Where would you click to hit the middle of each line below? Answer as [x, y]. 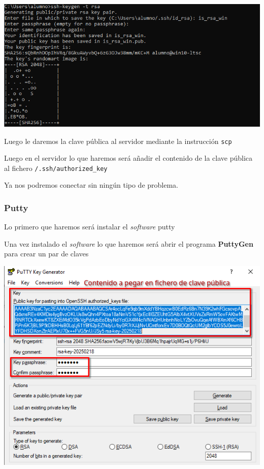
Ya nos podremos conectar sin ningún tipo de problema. [91, 185]
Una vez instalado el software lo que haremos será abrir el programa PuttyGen [129, 243]
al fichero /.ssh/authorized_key [56, 168]
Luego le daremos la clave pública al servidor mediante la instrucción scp [118, 141]
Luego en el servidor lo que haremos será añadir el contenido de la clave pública [128, 158]
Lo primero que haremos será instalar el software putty [90, 227]
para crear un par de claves [46, 254]
